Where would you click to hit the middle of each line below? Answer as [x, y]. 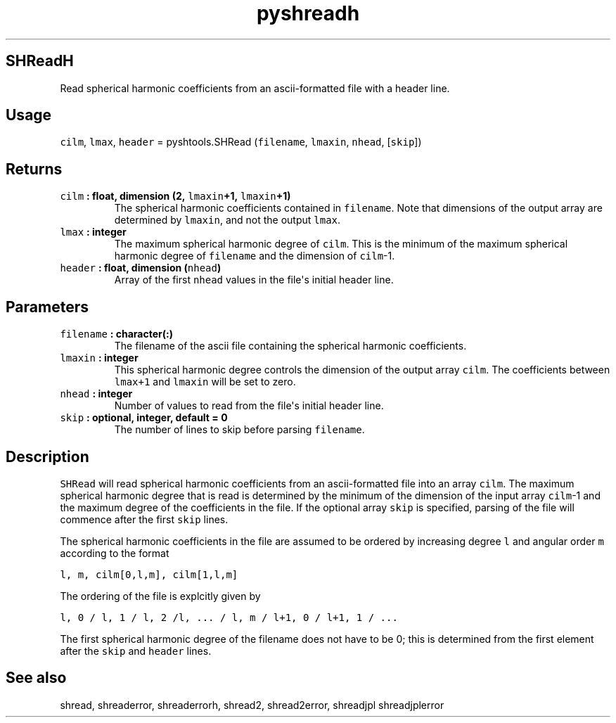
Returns [34, 169]
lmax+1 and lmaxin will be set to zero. [205, 382]
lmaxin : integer [99, 358]
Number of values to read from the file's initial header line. [249, 406]
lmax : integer [93, 232]
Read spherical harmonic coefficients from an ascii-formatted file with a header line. [255, 88]
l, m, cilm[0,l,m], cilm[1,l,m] [149, 574]
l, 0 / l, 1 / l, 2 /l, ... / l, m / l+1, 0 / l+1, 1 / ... [229, 617]
